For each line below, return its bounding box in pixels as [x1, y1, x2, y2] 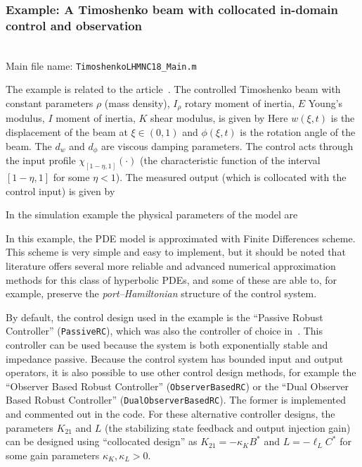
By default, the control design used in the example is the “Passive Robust [6, 309, 323, 324]
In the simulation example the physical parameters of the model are [6, 207, 298, 222]
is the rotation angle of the [240, 125, 356, 139]
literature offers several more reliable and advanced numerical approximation [6, 258, 336, 273]
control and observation [6, 16, 143, 34]
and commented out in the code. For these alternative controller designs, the [6, 406, 335, 421]
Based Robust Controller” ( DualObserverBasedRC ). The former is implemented [6, 392, 347, 407]
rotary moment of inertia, [185, 95, 295, 110]
